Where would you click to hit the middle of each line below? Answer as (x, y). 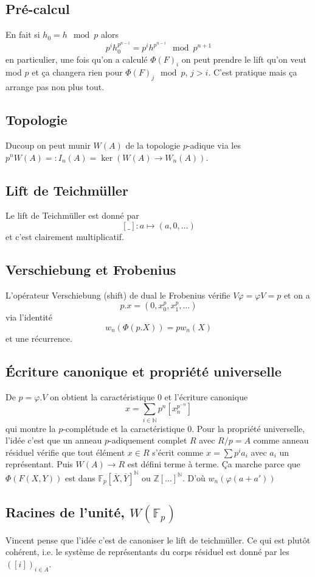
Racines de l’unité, (65, 512)
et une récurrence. (39, 338)
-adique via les (214, 145)
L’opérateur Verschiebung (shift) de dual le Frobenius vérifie (118, 295)
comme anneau (281, 440)
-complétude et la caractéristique (124, 428)
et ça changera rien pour (77, 72)
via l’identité (29, 317)
